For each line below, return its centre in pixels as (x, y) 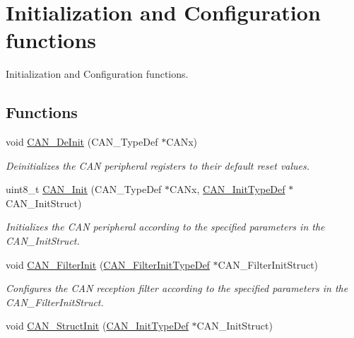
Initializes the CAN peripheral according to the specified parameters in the (165, 227)
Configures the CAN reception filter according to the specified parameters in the (177, 288)
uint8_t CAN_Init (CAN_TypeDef (84, 189)
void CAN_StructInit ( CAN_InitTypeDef (97, 326)
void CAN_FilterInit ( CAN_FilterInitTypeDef (108, 264)
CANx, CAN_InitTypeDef (228, 189)
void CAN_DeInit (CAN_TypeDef (82, 142)
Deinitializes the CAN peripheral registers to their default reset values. (158, 165)
